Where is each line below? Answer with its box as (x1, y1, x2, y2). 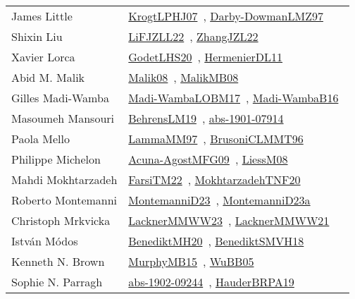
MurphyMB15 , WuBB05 (128, 253, 254, 269)
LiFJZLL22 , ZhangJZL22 (128, 28, 259, 44)
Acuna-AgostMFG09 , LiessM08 (128, 151, 288, 167)
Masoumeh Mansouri (11, 110, 115, 126)
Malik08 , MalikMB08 (128, 69, 239, 85)
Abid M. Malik (11, 69, 85, 85)
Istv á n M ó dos (11, 233, 78, 249)
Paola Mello (11, 130, 70, 147)
